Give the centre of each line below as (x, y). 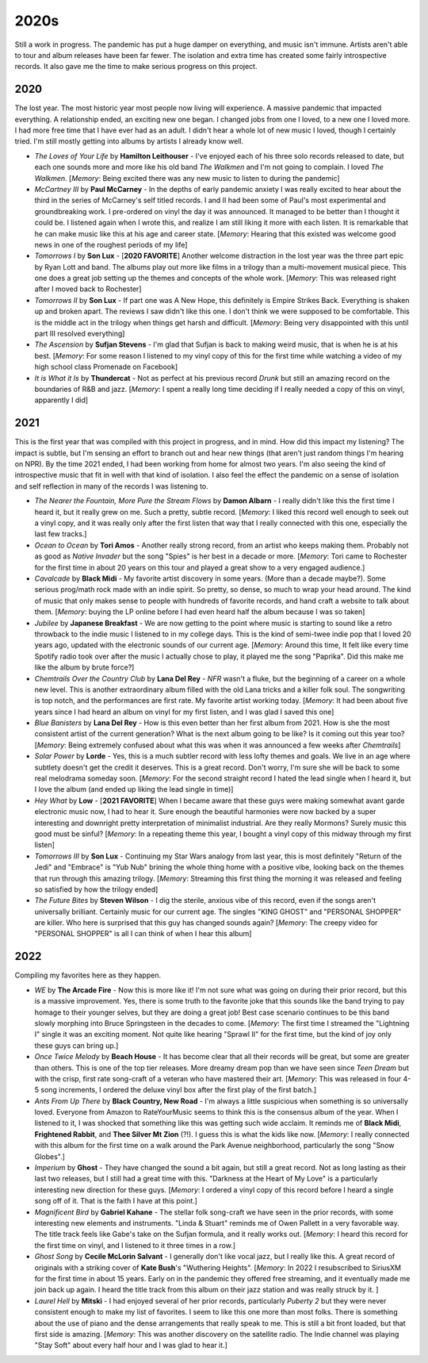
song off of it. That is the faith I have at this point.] (116, 1201)
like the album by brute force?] (84, 667)
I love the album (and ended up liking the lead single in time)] (134, 789)
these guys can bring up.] (76, 1045)
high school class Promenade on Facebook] (106, 367)
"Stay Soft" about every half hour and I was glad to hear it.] (131, 1346)
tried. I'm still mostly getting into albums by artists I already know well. (129, 141)
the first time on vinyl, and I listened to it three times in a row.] (135, 1245)
